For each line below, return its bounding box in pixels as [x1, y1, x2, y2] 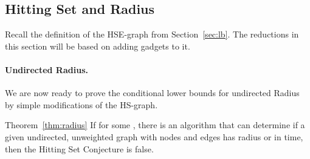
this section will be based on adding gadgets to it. [5, 39, 190, 52]
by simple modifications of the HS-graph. [5, 98, 158, 111]
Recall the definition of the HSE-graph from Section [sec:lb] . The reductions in [5, 28, 299, 41]
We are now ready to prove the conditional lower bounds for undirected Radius [5, 86, 300, 99]
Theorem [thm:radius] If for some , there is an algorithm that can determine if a [5, 118, 305, 131]
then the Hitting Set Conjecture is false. [5, 142, 154, 155]
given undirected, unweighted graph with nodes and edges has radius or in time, [5, 130, 303, 143]
